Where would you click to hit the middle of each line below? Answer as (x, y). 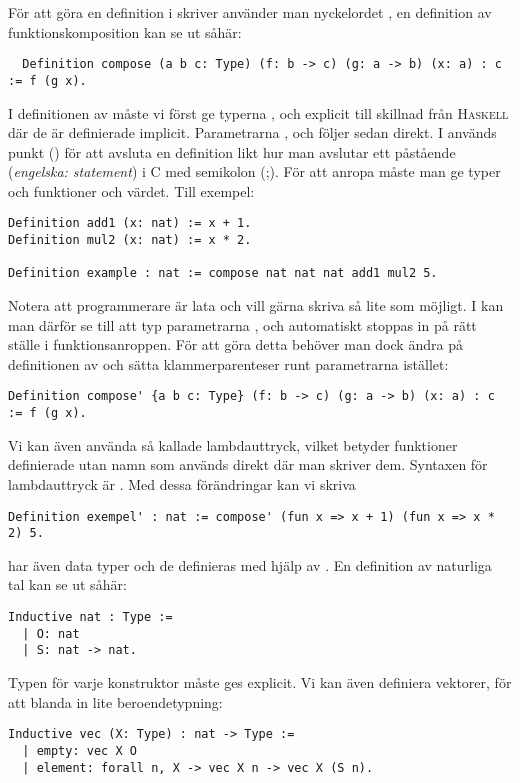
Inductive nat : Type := (90, 617)
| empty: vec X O (79, 750)
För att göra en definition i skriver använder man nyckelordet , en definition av (250, 12)
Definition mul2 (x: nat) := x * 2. (130, 240)
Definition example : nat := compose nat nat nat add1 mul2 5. (223, 273)
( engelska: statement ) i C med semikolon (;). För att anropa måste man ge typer (254, 171)
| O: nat (51, 633)
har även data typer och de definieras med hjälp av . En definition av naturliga (250, 564)
